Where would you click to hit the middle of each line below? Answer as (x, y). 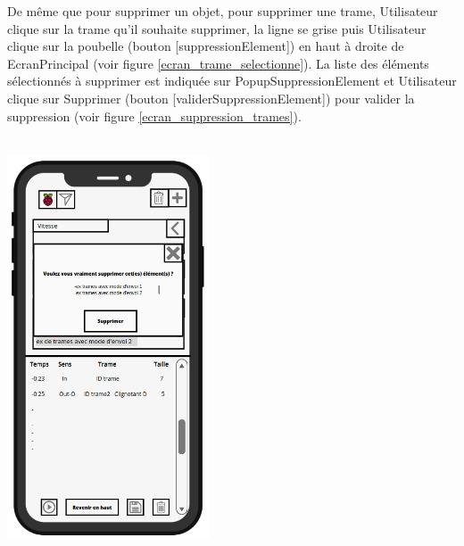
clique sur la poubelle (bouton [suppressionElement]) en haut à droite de (206, 46)
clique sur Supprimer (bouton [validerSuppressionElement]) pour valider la (211, 98)
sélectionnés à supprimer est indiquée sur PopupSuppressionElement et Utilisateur (232, 81)
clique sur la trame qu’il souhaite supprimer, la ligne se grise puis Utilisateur (217, 28)
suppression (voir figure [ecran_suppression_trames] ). (154, 116)
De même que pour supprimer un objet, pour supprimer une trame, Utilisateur (223, 11)
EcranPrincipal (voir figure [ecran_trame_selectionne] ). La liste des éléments (218, 63)
